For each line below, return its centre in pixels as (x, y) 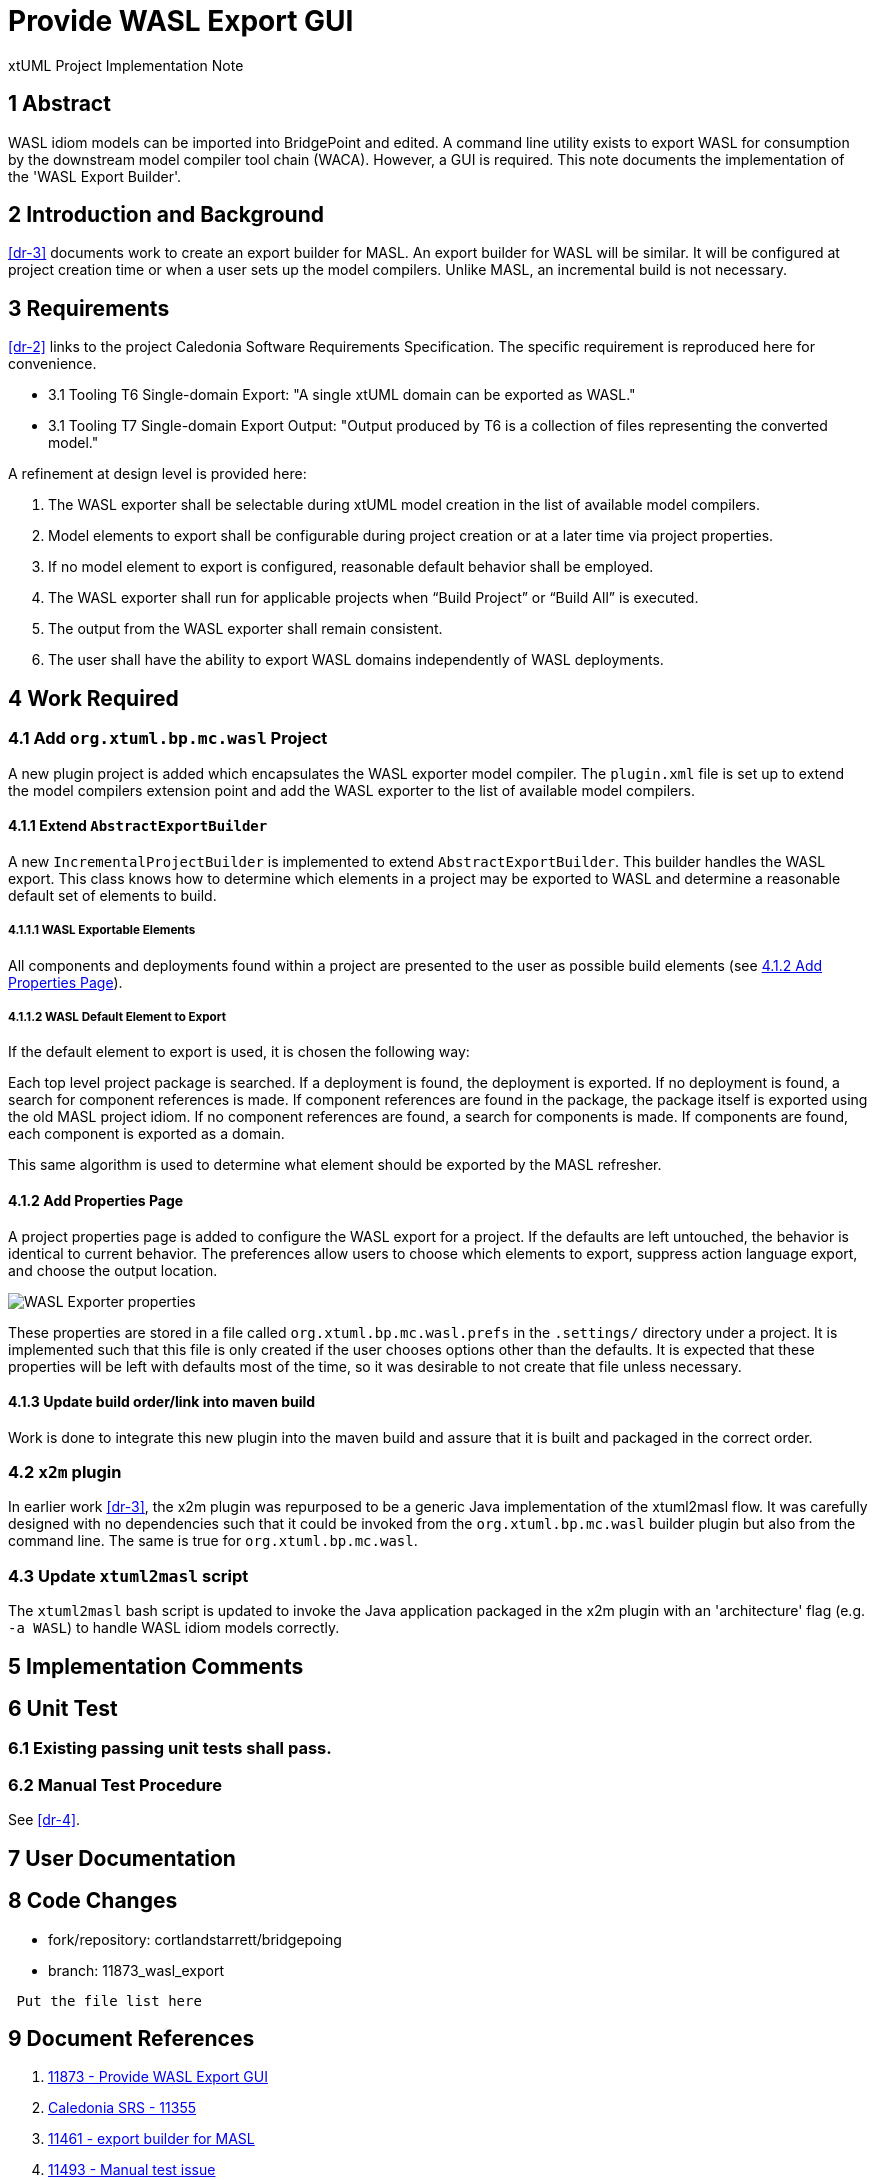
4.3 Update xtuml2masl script (128, 1575)
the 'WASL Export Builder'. (94, 176)
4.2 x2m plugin (65, 1472)
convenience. (52, 364)
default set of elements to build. (112, 895)
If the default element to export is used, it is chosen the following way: (239, 1052)
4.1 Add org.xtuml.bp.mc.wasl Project (168, 738)
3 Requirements (89, 308)
